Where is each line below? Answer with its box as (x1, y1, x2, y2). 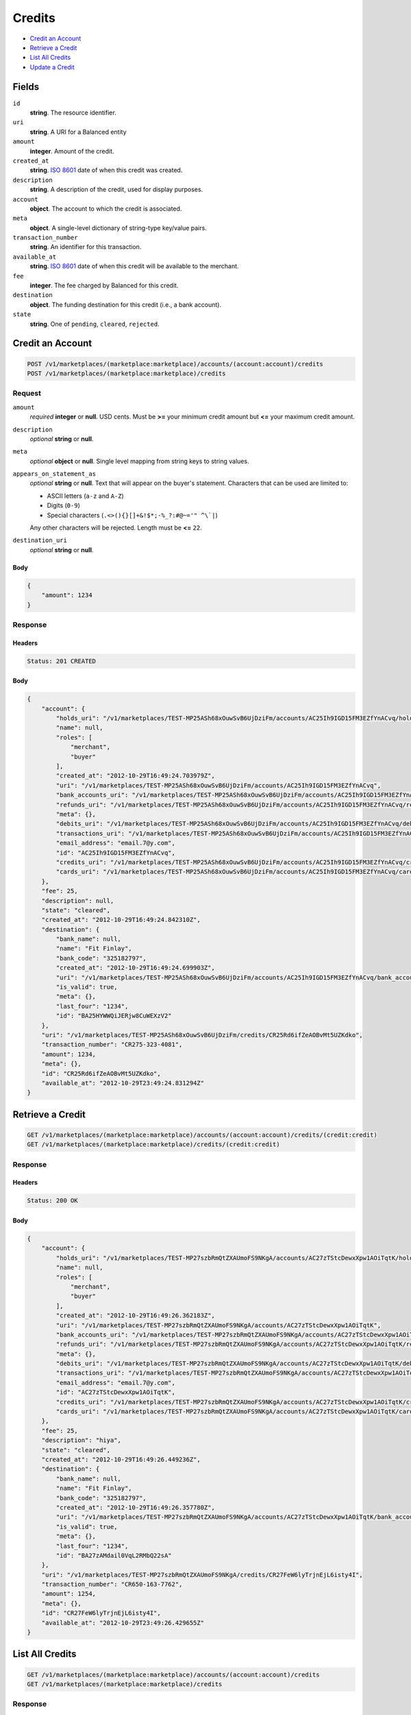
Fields (12, 81, 40, 93)
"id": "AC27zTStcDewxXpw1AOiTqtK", (55, 1388, 176, 1396)
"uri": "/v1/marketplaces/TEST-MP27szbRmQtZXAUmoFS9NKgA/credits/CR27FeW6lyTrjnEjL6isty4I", (41, 1571, 363, 1578)
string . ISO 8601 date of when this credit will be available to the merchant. (29, 262, 239, 270)
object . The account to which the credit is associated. (29, 204, 182, 213)
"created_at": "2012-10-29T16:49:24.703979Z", (55, 772, 215, 780)
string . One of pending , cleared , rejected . (29, 320, 160, 328)
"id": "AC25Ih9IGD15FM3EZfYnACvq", (55, 849, 176, 857)
